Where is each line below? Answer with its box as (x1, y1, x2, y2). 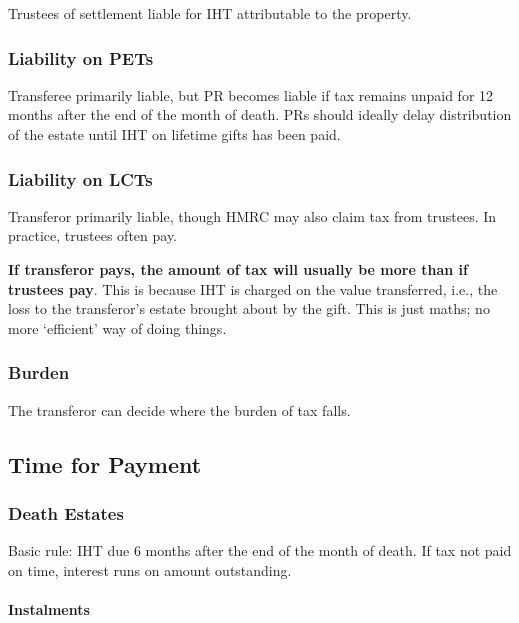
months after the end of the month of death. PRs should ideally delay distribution (8, 104, 512, 125)
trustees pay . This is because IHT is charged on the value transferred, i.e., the (8, 278, 498, 299)
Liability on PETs (8, 45, 154, 70)
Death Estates (8, 500, 124, 525)
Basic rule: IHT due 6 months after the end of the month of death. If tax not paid (8, 540, 512, 561)
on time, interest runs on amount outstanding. (8, 559, 292, 580)
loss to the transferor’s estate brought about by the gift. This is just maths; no (8, 298, 490, 319)
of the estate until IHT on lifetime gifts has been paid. (8, 124, 341, 144)
